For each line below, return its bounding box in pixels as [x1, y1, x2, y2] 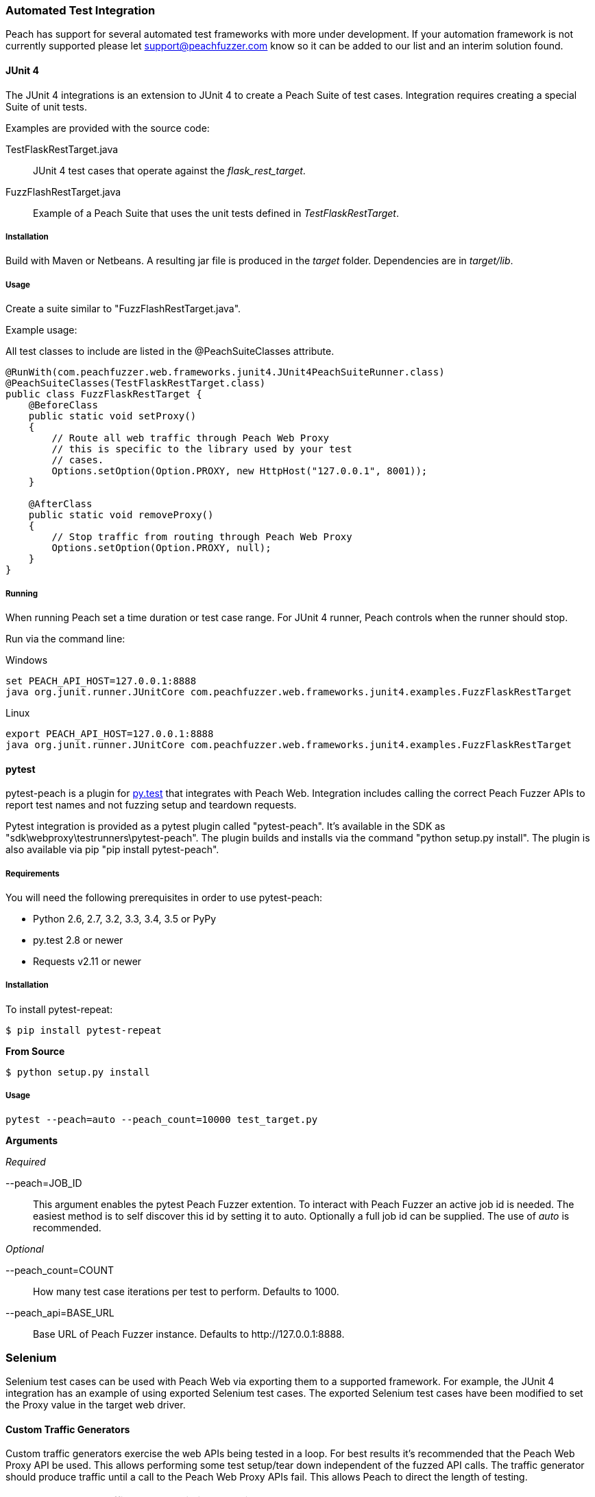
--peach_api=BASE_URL [5, 1306, 114, 1319]
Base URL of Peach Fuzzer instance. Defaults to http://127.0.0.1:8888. [33, 1327, 345, 1340]
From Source [5, 1045, 65, 1057]
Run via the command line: [5, 632, 125, 645]
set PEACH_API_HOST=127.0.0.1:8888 [5, 675, 197, 686]
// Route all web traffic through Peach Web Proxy [51, 432, 330, 444]
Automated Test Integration [5, 3, 156, 17]
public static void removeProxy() [28, 509, 214, 521]
